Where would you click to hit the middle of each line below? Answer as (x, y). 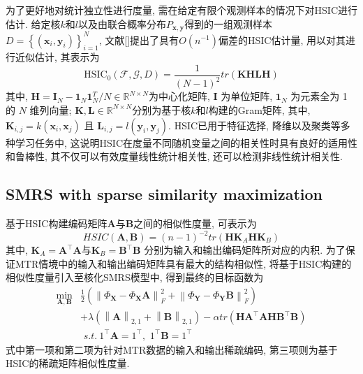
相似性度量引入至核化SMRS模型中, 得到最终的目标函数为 (135, 277)
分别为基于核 (162, 109)
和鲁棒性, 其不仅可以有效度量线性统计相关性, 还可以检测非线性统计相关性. (174, 156)
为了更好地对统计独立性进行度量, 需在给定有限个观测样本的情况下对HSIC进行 (181, 10)
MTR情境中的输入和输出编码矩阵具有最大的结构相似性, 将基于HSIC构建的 (183, 263)
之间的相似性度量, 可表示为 (195, 223)
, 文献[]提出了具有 (139, 39)
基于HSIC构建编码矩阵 (57, 223)
